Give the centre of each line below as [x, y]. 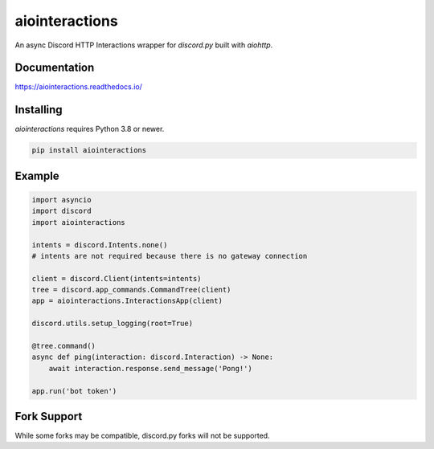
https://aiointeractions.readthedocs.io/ [78, 87]
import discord [61, 211]
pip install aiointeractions [89, 150]
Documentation [55, 68]
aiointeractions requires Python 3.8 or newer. [90, 129]
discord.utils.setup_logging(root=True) [112, 324]
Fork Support [49, 416]
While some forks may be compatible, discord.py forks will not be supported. [142, 436]
